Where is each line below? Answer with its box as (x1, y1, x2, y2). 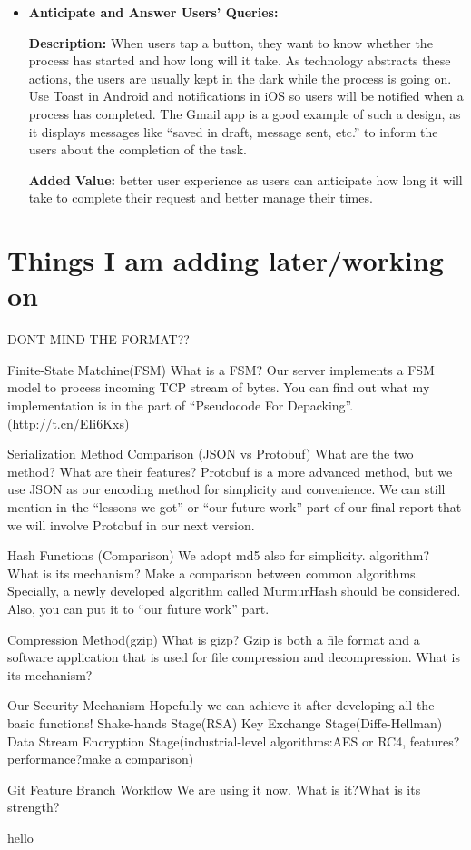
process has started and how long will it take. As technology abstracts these (28, 51, 451, 70)
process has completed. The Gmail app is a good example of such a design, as (28, 104, 461, 123)
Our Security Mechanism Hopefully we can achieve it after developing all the (7, 696, 435, 715)
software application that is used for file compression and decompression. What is (7, 647, 460, 667)
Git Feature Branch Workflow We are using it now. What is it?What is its (7, 779, 421, 798)
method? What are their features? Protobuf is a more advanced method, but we (7, 461, 453, 480)
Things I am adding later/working (7, 242, 444, 279)
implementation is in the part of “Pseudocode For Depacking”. (7, 396, 354, 415)
